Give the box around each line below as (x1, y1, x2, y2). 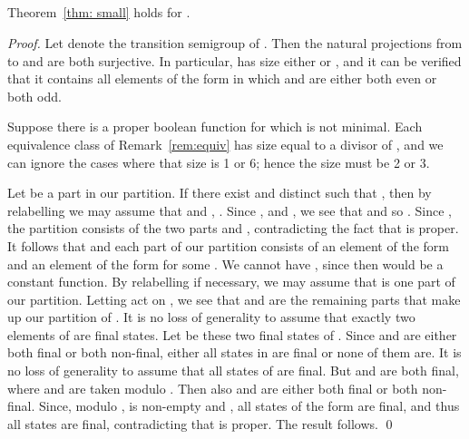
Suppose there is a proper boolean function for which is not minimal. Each (7, 117, 423, 136)
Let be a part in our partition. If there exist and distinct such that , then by (7, 183, 432, 202)
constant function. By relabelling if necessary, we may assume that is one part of (7, 272, 455, 291)
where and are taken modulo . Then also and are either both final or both (7, 378, 418, 397)
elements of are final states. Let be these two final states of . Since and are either (7, 325, 457, 344)
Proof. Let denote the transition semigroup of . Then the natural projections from (7, 33, 463, 52)
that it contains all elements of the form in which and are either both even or (7, 69, 437, 88)
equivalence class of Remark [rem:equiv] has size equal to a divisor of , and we (7, 134, 444, 153)
